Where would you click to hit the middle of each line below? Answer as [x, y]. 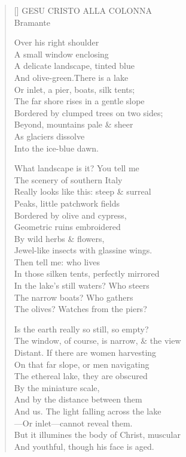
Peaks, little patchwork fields [67, 203]
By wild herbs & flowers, [59, 238]
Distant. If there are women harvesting [85, 352]
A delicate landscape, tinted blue [74, 66]
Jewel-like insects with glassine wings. [83, 250]
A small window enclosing [61, 54]
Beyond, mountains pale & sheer [74, 124]
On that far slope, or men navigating [82, 364]
